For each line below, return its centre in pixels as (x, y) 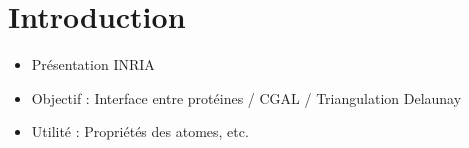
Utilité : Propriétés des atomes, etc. (140, 131)
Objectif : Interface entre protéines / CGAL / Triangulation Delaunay (246, 97)
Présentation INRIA (93, 64)
